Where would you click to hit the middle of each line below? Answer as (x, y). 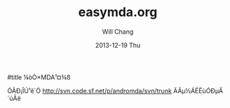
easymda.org (118, 12)
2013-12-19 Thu (118, 45)
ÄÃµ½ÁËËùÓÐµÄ (198, 90)
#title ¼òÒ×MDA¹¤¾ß (39, 77)
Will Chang (118, 32)
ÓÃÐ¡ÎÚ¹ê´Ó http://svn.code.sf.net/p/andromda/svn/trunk (89, 90)
